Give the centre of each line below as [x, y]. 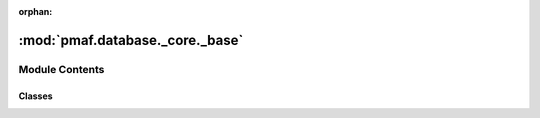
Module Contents [61, 69]
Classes [36, 96]
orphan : [35, 11]
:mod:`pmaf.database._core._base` [131, 40]
